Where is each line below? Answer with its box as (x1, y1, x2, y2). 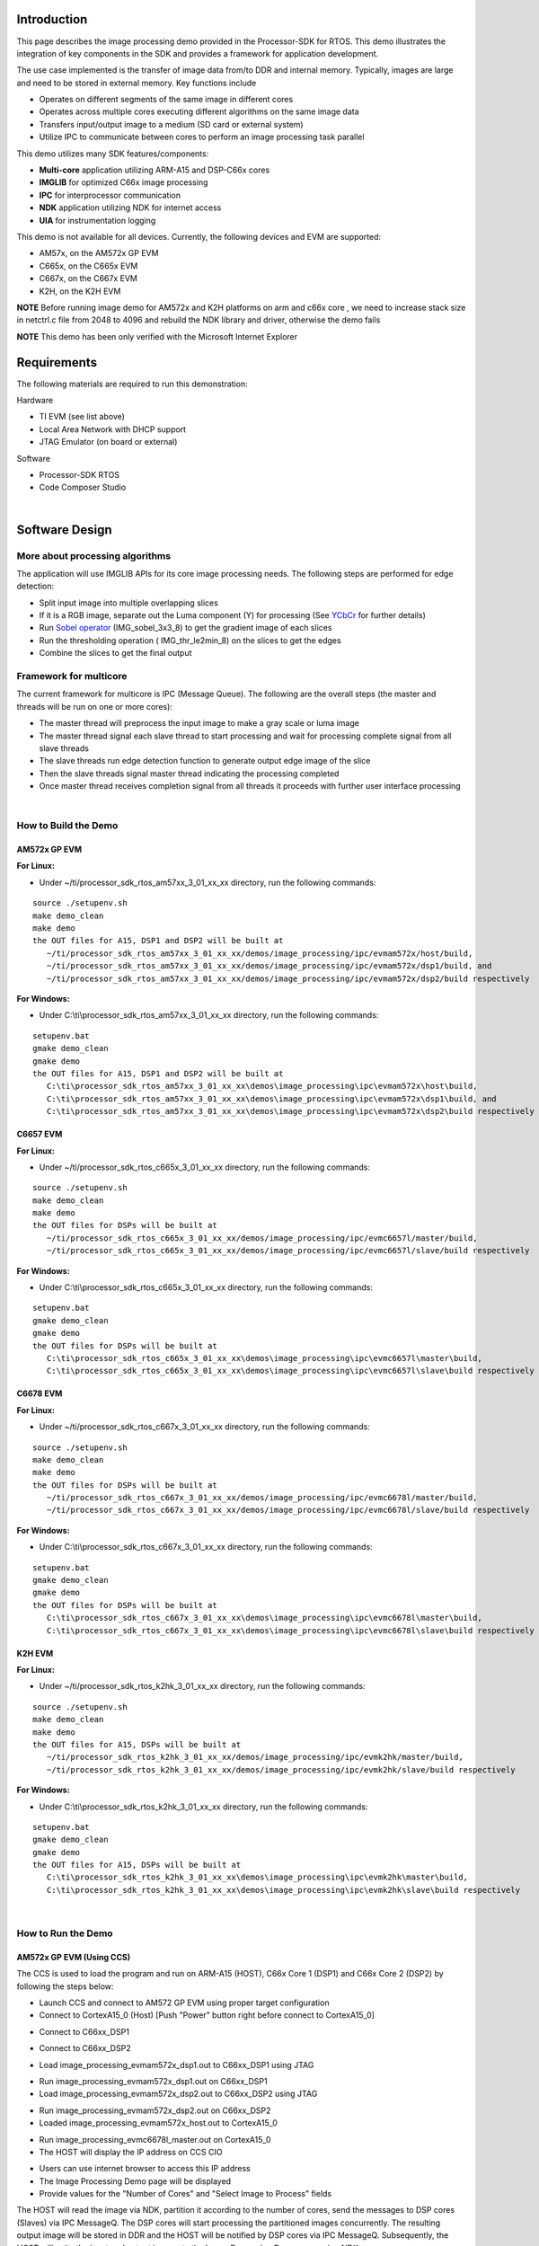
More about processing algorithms (16, 549, 171, 561)
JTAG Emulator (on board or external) (39, 437, 178, 447)
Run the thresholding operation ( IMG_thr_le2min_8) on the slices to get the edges (39, 634, 341, 646)
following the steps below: (16, 1981, 114, 1992)
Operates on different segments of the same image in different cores (39, 94, 294, 105)
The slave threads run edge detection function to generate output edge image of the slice (39, 756, 371, 766)
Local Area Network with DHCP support (39, 423, 187, 435)
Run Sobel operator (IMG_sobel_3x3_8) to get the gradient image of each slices (39, 623, 332, 633)
